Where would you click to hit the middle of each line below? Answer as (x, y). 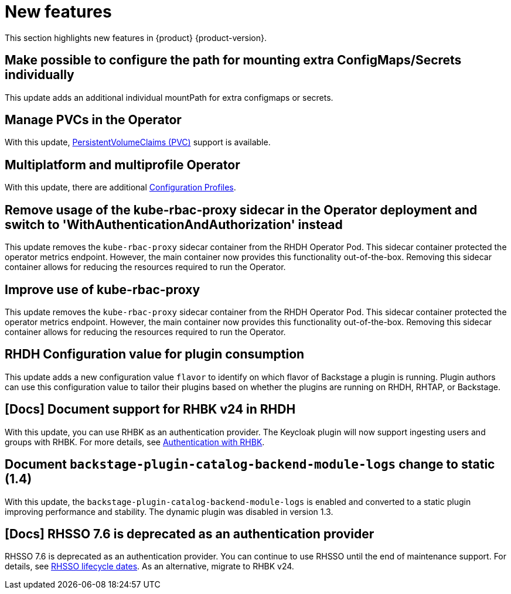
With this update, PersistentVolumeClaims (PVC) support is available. (138, 142)
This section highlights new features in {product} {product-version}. (136, 37)
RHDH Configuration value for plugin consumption (155, 354)
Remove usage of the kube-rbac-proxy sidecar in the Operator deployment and (241, 210)
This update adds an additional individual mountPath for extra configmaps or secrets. (169, 97)
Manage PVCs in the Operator (93, 120)
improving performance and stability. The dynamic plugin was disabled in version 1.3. (169, 511)
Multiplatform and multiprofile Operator (122, 165)
